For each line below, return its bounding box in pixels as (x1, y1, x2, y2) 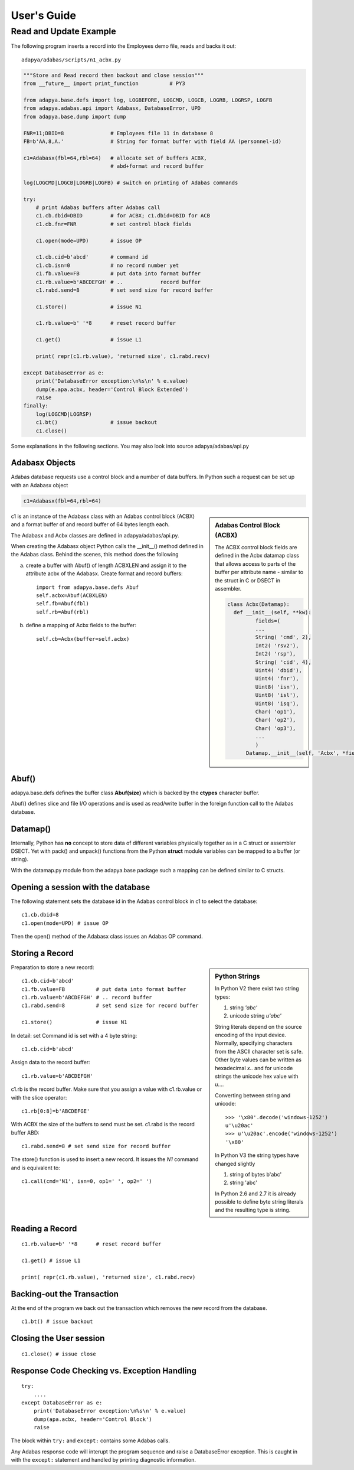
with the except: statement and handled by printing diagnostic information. (11, 1456, 196, 1464)
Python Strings (215, 972, 260, 980)
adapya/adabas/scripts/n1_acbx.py (21, 56, 121, 63)
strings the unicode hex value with (215, 1073, 299, 1080)
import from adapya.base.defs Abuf (36, 584, 139, 591)
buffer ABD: (11, 1129, 40, 1136)
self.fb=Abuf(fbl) (36, 600, 90, 607)
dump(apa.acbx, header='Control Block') (33, 1416, 153, 1423)
